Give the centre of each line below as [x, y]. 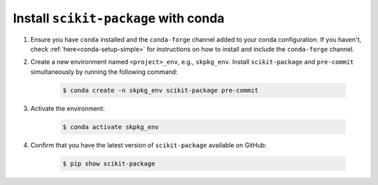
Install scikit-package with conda [119, 18]
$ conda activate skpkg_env [111, 127]
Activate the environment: [68, 108]
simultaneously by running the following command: [104, 72]
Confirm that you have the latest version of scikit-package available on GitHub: [149, 145]
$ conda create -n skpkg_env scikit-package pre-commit [161, 90]
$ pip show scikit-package [109, 163]
